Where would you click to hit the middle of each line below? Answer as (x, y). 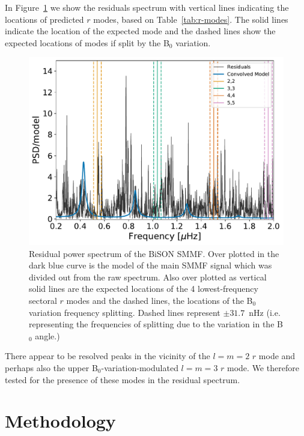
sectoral (43, 300)
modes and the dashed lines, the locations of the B (160, 300)
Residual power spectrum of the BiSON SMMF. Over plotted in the (154, 253)
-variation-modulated (140, 367)
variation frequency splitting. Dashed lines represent (125, 312)
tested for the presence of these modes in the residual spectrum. (123, 379)
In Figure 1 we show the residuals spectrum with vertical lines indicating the (147, 7)
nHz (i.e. (265, 312)
